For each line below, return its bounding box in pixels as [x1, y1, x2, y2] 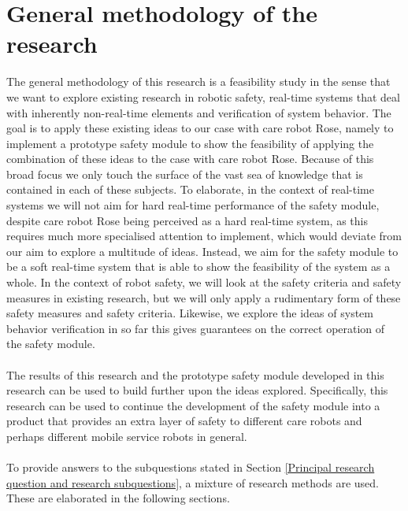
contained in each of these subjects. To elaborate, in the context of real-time [6, 181, 374, 198]
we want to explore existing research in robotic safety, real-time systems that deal [6, 88, 400, 105]
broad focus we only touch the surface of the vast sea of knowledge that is [6, 165, 363, 182]
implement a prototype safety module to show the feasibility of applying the [6, 135, 374, 151]
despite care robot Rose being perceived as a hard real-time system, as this [6, 212, 368, 228]
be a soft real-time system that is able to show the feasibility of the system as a [6, 258, 391, 275]
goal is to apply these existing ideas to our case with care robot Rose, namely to [6, 120, 394, 136]
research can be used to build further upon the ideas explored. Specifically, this [6, 382, 388, 398]
